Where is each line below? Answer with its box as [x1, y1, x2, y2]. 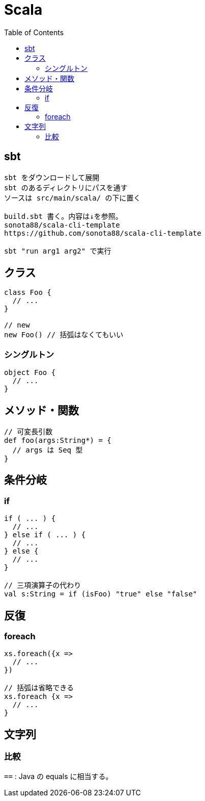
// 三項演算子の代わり [4, 581, 81, 590]
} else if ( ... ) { [4, 531, 86, 539]
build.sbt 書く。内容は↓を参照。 [4, 212, 123, 220]
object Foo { [4, 368, 56, 377]
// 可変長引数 [4, 428, 53, 436]
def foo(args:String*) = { [4, 436, 111, 445]
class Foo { [4, 288, 51, 297]
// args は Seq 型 [12, 446, 83, 455]
